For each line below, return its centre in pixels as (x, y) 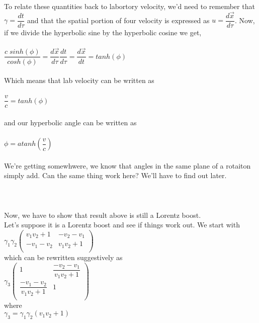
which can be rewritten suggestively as (63, 257)
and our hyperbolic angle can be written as (70, 122)
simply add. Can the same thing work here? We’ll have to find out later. (115, 175)
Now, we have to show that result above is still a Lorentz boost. (103, 215)
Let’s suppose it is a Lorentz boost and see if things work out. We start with (122, 225)
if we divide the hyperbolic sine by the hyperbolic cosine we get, (103, 32)
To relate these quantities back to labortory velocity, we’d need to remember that (129, 6)
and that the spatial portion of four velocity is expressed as (118, 20)
